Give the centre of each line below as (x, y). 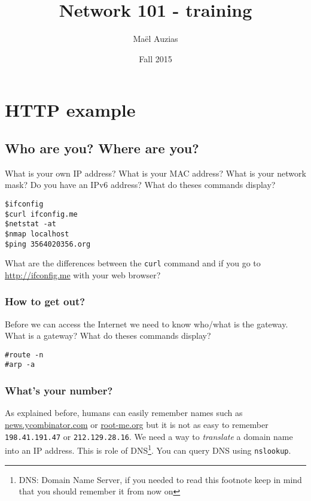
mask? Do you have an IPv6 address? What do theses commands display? (140, 185)
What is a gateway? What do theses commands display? (108, 335)
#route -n (24, 355)
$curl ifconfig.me (41, 214)
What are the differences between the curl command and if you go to (133, 263)
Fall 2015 (155, 58)
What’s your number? (59, 391)
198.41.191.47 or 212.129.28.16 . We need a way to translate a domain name (149, 436)
